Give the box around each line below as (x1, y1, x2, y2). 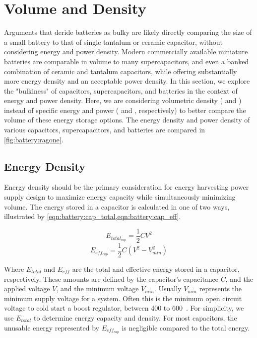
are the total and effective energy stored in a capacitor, (72, 263, 240, 274)
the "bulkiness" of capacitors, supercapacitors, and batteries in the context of (4, 85, 238, 96)
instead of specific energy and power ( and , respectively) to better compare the (4, 105, 246, 115)
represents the (199, 283, 242, 294)
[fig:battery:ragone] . (4, 134, 64, 144)
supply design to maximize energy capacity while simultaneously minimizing (4, 192, 236, 202)
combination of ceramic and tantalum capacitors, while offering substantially (4, 66, 237, 76)
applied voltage (4, 283, 50, 294)
